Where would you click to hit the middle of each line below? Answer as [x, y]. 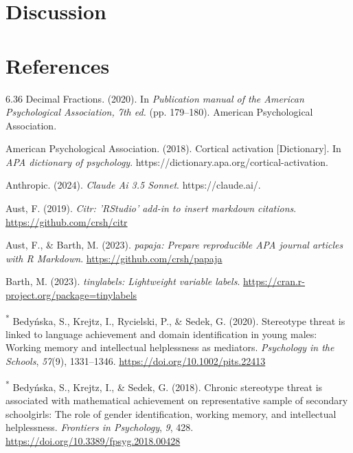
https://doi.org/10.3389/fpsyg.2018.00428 [93, 440]
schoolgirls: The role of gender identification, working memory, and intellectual [171, 413]
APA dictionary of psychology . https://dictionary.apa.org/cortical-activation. [167, 161]
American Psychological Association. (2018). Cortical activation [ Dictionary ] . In [173, 148]
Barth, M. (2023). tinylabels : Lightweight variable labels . [123, 281]
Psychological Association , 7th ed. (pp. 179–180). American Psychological [159, 112]
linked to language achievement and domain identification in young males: [161, 334]
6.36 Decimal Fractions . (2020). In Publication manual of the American [155, 98]
